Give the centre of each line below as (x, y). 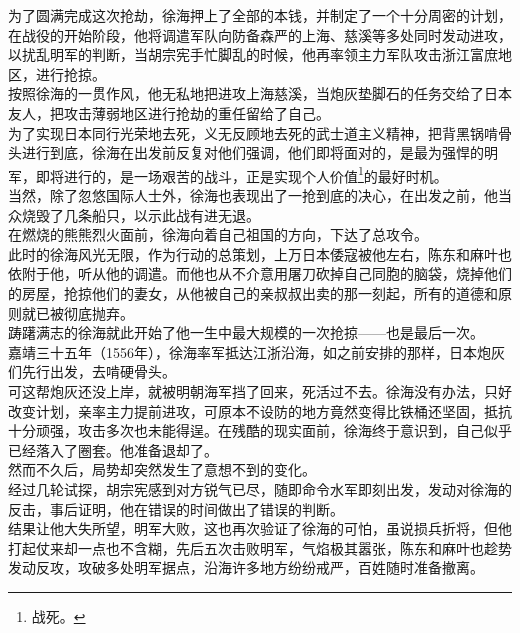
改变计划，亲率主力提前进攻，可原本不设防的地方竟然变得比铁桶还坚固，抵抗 (260, 410)
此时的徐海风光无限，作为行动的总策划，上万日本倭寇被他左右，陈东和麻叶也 (260, 253)
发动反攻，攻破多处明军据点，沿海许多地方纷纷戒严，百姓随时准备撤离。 (246, 567)
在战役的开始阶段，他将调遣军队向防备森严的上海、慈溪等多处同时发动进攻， (260, 34)
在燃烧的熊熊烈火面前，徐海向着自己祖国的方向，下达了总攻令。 (218, 234)
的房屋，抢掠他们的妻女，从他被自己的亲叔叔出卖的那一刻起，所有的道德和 (253, 292)
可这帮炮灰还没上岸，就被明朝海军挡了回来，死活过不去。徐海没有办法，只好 (260, 390)
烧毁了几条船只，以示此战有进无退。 (140, 214)
